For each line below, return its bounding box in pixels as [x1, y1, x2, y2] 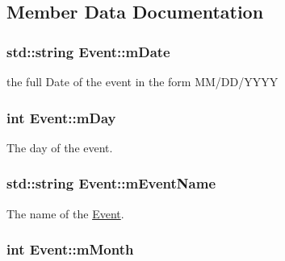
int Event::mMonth [6, 239, 134, 259]
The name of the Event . [6, 205, 124, 222]
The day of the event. [6, 139, 113, 155]
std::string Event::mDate [6, 41, 170, 61]
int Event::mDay [6, 107, 116, 127]
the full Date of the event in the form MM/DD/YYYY [6, 73, 279, 89]
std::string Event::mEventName [6, 173, 216, 193]
